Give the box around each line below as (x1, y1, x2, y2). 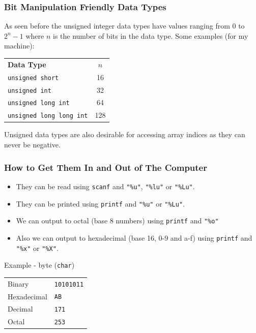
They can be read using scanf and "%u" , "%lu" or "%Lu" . (16, 181, 195, 191)
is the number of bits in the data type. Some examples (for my (53, 30, 248, 41)
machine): (4, 40, 35, 51)
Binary (8, 278, 29, 289)
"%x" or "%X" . (16, 242, 59, 253)
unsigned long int (8, 99, 70, 107)
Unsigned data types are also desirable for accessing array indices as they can (4, 129, 245, 140)
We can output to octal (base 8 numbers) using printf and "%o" (16, 215, 219, 226)
